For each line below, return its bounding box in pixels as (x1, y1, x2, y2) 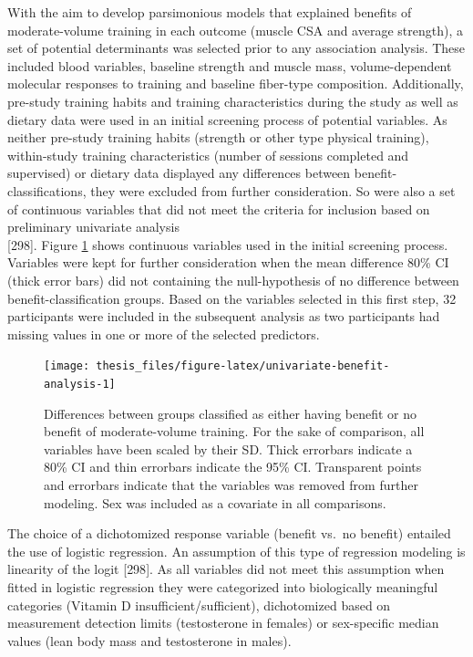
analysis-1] (44, 377, 116, 391)
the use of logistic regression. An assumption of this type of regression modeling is (7, 541, 466, 560)
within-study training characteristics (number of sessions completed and (7, 145, 409, 164)
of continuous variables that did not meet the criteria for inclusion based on (7, 199, 430, 218)
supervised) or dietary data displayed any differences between (7, 163, 351, 182)
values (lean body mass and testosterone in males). (7, 631, 292, 650)
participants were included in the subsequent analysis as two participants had (7, 307, 440, 326)
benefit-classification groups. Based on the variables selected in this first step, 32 (7, 288, 457, 308)
